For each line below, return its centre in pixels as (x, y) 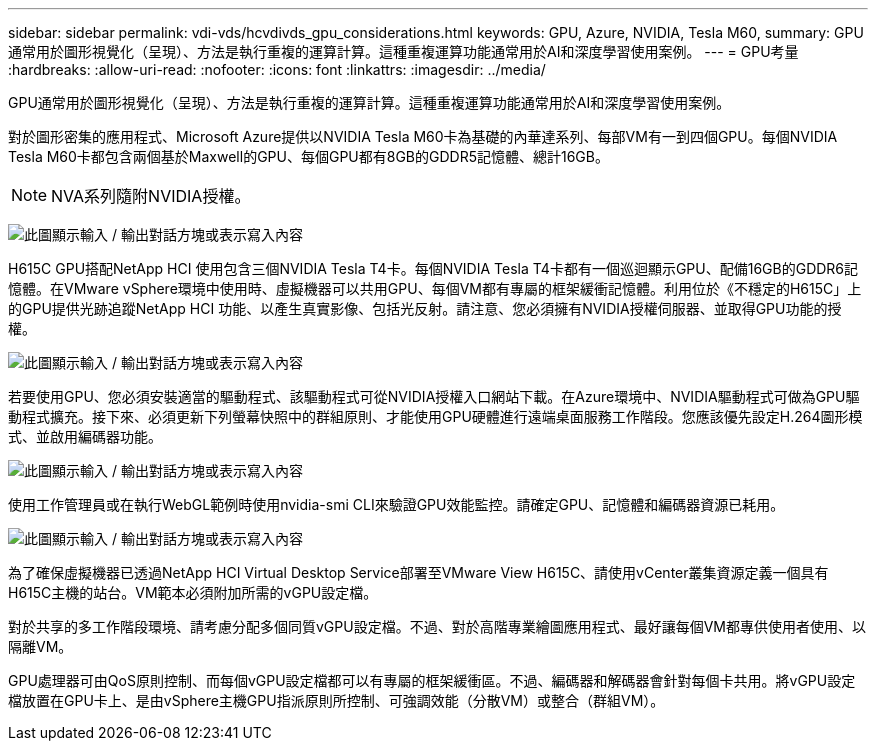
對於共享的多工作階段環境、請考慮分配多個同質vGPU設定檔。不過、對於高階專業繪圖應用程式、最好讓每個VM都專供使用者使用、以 (437, 626)
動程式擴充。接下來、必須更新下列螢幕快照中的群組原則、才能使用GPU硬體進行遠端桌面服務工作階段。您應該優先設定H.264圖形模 (435, 416)
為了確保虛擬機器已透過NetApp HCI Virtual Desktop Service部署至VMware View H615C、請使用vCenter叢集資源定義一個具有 (418, 572)
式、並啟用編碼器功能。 (85, 436)
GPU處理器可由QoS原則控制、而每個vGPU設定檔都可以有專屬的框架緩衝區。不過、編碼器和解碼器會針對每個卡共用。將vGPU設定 (432, 680)
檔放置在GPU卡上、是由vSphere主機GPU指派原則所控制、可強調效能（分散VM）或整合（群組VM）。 (336, 700)
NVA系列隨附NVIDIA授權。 (151, 196)
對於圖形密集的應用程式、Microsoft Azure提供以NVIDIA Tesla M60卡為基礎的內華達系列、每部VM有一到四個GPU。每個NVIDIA (423, 136)
